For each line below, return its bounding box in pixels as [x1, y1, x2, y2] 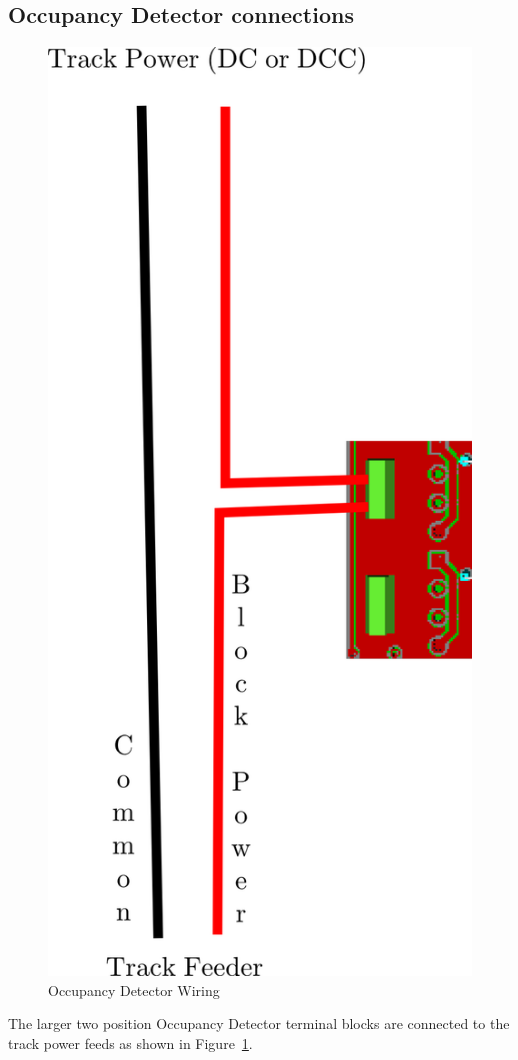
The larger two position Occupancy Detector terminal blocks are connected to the [8, 1013, 510, 1034]
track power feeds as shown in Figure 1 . [8, 1032, 253, 1053]
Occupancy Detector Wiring [48, 979, 220, 1000]
